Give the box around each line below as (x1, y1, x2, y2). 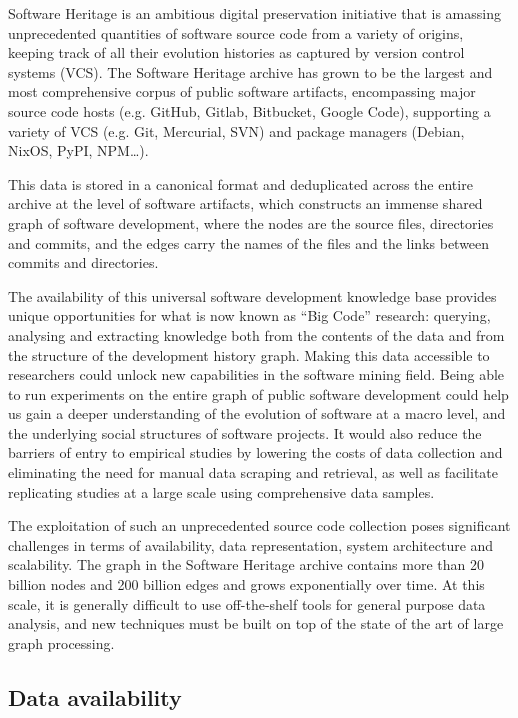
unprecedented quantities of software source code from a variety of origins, (8, 22, 464, 43)
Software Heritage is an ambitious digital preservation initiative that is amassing (8, 3, 501, 23)
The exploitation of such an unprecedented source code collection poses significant (8, 515, 511, 536)
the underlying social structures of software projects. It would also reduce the (8, 422, 482, 443)
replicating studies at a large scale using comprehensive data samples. (8, 481, 435, 502)
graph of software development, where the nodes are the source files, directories (8, 212, 494, 233)
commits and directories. (8, 252, 159, 273)
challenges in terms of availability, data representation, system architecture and (8, 534, 494, 555)
